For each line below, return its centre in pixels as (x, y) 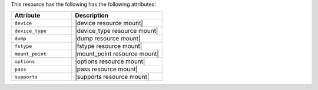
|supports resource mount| (112, 77)
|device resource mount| (109, 23)
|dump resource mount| (107, 39)
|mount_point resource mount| (117, 54)
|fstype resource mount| (108, 46)
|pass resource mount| (106, 69)
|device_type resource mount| (116, 31)
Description (92, 16)
